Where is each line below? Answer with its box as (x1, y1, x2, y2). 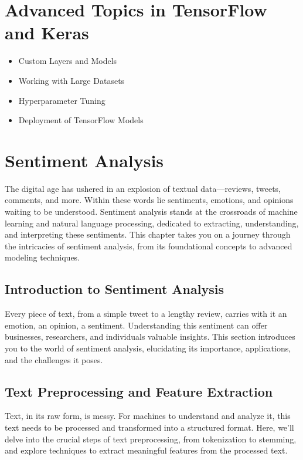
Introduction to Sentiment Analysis (5, 280, 224, 298)
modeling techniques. (5, 251, 80, 263)
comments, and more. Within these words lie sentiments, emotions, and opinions (5, 194, 294, 206)
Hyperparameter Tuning (18, 94, 105, 106)
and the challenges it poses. (5, 353, 103, 366)
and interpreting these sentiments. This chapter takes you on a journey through (5, 228, 291, 241)
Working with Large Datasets (18, 74, 125, 86)
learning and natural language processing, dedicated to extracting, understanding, (5, 217, 299, 229)
